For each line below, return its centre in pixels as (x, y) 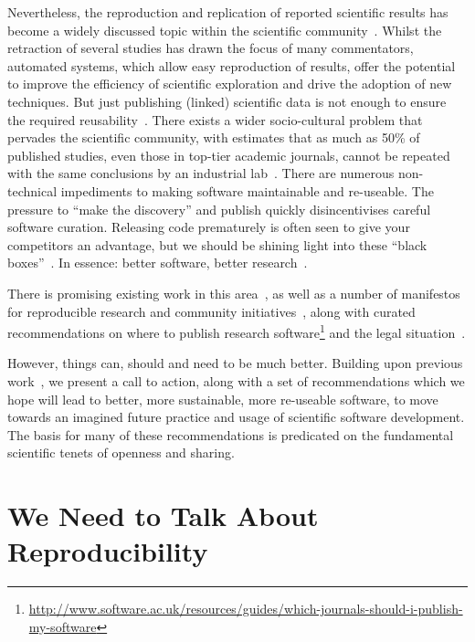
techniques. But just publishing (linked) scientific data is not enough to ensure (227, 101)
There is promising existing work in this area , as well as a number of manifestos (234, 293)
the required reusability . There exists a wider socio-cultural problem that (215, 119)
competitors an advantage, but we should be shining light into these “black (217, 244)
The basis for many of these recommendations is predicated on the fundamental (231, 434)
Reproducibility (108, 551)
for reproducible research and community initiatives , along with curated (211, 311)
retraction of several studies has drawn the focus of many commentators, (211, 48)
